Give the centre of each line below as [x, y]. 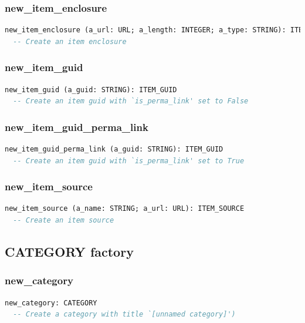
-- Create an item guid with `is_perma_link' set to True [129, 161]
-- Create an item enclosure [70, 41]
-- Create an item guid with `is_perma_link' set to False [131, 101]
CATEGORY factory [69, 252]
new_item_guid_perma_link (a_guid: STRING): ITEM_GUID [114, 149]
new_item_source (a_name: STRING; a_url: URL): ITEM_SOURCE [125, 209]
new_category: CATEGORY [51, 303]
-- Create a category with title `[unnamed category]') [124, 314]
